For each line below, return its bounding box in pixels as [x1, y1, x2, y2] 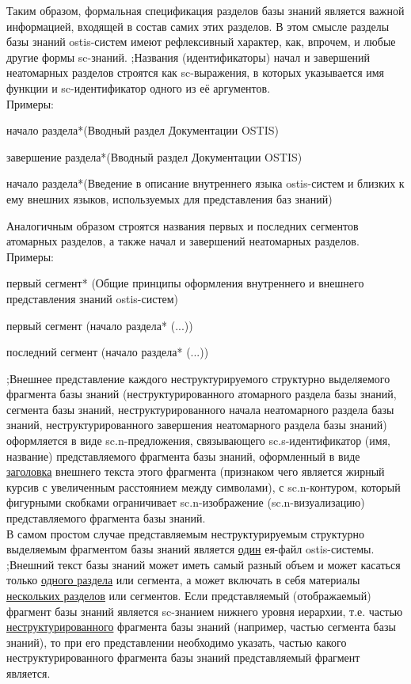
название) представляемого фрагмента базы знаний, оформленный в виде [6, 447, 360, 464]
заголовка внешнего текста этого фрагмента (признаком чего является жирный [6, 463, 385, 480]
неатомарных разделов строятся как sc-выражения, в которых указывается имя [6, 64, 385, 81]
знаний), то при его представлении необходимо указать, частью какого [6, 633, 347, 650]
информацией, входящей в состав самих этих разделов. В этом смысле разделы [6, 17, 390, 34]
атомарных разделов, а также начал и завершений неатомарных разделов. [6, 233, 360, 249]
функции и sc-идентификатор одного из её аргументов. [6, 79, 271, 96]
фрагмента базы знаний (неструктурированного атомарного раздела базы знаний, [6, 386, 397, 402]
